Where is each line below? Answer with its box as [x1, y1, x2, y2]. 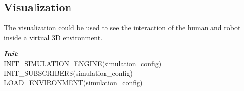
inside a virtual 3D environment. [4, 32, 103, 42]
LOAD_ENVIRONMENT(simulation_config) [4, 77, 143, 88]
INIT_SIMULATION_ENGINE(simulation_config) [4, 58, 162, 68]
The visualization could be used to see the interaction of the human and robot [4, 23, 241, 33]
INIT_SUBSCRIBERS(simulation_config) [4, 68, 133, 78]
